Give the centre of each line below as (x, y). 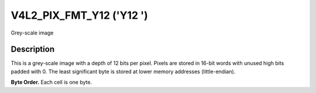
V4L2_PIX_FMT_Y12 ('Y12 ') (80, 15)
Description (33, 49)
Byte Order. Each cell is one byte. (51, 82)
